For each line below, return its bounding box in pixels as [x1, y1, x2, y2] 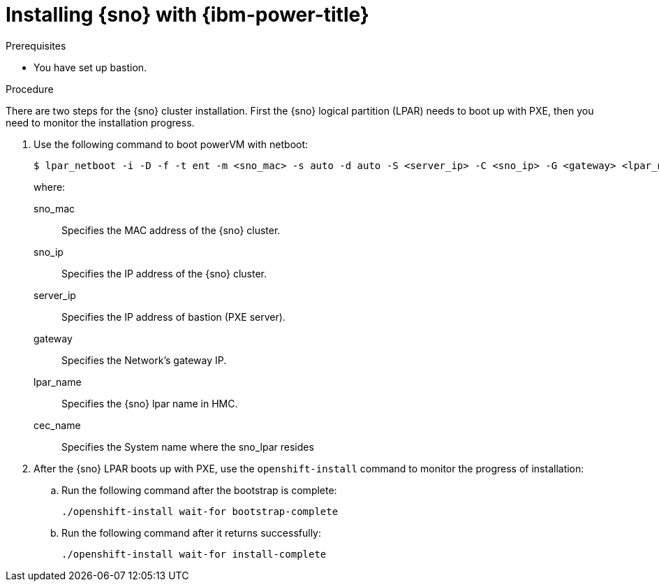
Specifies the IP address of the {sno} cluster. [61, 267, 267, 280]
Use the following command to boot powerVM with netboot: [34, 138, 309, 150]
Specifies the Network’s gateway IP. [61, 354, 227, 366]
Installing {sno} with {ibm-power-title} [6, 3, 369, 27]
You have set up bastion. [34, 61, 147, 73]
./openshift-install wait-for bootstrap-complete [61, 505, 339, 517]
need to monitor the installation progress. [6, 116, 195, 129]
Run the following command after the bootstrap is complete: [61, 484, 337, 496]
